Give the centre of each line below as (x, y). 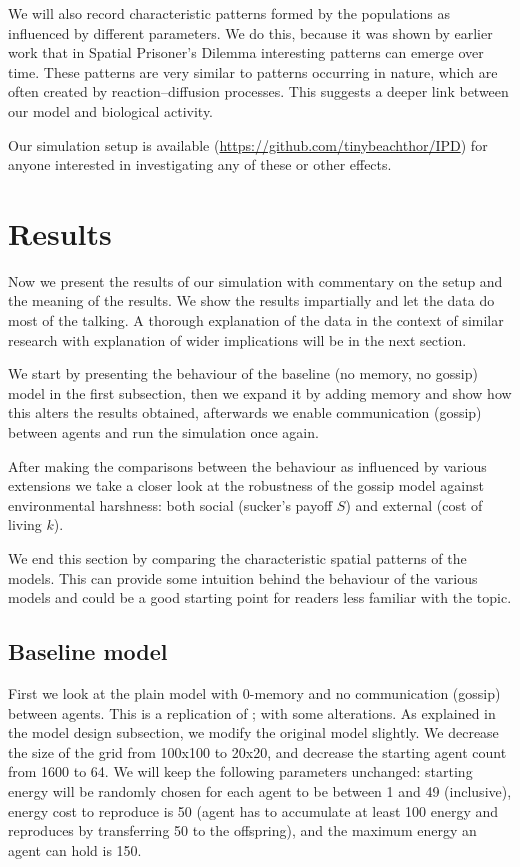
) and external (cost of (414, 504)
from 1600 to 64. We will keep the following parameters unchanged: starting (240, 771)
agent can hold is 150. (75, 849)
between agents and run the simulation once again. (163, 432)
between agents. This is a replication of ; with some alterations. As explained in (252, 712)
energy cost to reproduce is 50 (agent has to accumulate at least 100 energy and (253, 810)
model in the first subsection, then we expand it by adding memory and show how (260, 392)
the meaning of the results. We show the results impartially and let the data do (251, 300)
